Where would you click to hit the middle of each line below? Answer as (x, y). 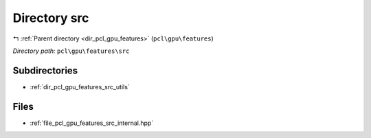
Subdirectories (45, 70)
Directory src (51, 18)
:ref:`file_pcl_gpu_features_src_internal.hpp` (92, 123)
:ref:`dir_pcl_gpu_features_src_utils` (80, 87)
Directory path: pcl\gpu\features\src (71, 51)
